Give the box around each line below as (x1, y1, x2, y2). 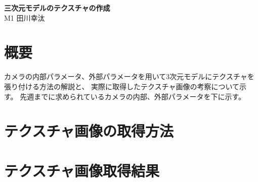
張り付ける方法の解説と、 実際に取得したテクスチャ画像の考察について (4, 81, 240, 91)
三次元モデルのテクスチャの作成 (4, 3, 110, 13)
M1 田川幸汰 (4, 12, 45, 23)
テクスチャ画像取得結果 (4, 160, 159, 180)
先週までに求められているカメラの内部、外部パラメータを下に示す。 (20, 91, 246, 101)
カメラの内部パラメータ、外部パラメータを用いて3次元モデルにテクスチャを (4, 71, 254, 82)
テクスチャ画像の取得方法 (4, 120, 174, 141)
